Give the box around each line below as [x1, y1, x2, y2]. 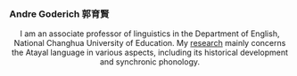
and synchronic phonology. [99, 57, 201, 67]
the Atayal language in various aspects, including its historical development [12, 47, 288, 58]
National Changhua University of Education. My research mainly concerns [13, 38, 286, 49]
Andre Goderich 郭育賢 [9, 7, 110, 19]
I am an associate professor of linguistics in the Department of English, [20, 28, 280, 39]
